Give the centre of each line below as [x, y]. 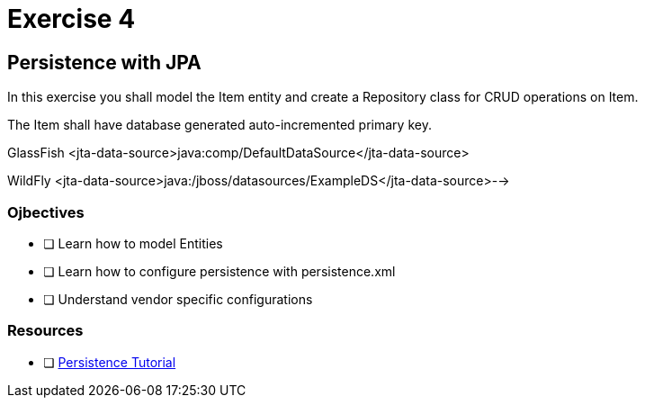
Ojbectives [46, 212]
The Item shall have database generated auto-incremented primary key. [219, 125]
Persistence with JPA [104, 62]
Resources [45, 331]
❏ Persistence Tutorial [110, 362]
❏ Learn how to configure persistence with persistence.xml [219, 271]
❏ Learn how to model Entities [133, 243]
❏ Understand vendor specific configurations [178, 299]
